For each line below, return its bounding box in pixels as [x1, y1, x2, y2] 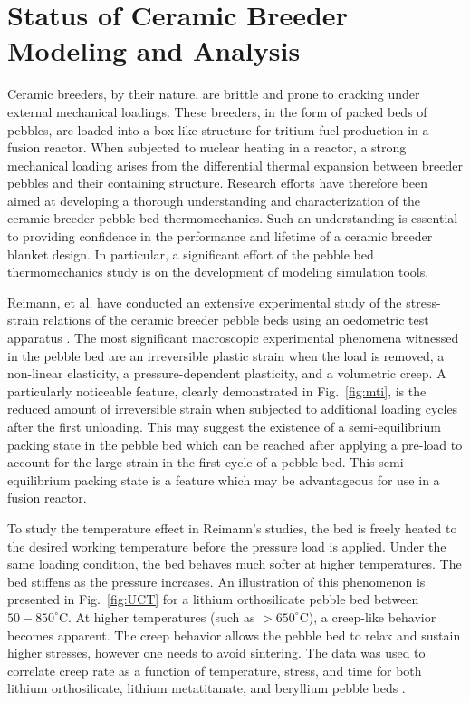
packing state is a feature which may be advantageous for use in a [74, 470, 440, 489]
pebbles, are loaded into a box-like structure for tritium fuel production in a [7, 120, 429, 139]
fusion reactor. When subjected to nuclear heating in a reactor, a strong [7, 138, 407, 157]
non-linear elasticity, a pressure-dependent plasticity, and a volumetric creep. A [7, 364, 446, 383]
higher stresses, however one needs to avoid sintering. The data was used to [7, 643, 426, 662]
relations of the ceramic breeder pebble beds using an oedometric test [43, 310, 429, 329]
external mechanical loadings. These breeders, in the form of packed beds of [7, 102, 427, 121]
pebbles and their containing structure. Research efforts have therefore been [7, 173, 427, 192]
